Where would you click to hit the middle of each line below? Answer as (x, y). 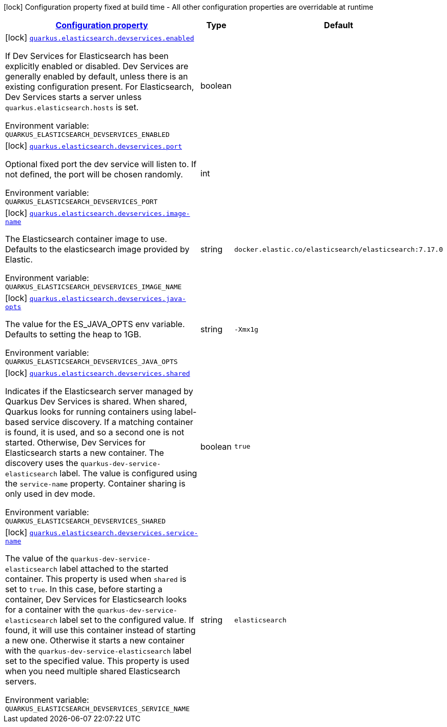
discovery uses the (42, 463)
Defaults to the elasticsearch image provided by (97, 249)
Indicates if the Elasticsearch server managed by (99, 391)
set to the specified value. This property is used (97, 661)
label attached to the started (114, 569)
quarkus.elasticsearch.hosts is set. (72, 107)
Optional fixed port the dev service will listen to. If (101, 164)
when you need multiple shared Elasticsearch (93, 671)
